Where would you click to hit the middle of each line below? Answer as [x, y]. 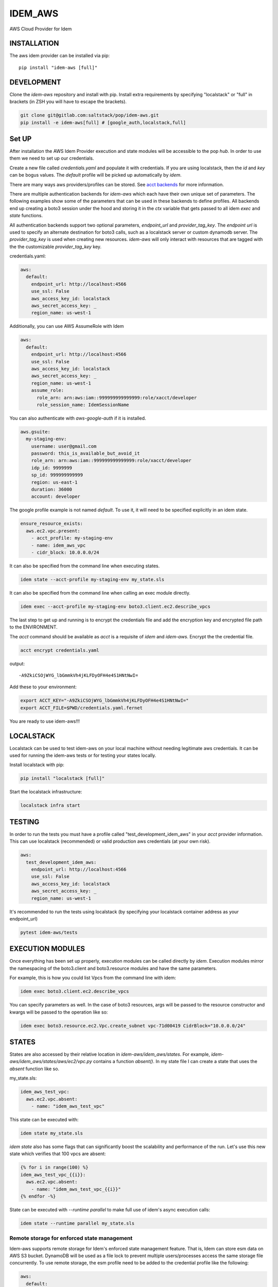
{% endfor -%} [38, 1196]
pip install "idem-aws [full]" [58, 67]
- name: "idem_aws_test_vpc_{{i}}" [76, 1189]
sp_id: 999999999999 [57, 475]
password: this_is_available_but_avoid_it [85, 454]
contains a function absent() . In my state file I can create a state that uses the [175, 1062]
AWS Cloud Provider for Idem [41, 29]
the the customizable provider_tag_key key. [56, 247]
